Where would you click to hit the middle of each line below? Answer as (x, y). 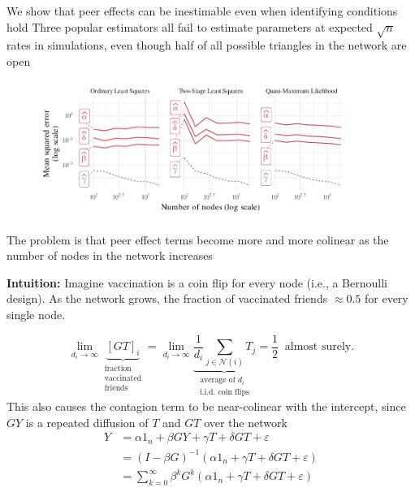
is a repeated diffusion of (87, 422)
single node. (36, 315)
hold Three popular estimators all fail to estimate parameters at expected (190, 26)
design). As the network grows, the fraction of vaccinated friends (167, 298)
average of (218, 380)
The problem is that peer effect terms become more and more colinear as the (198, 239)
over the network (246, 422)
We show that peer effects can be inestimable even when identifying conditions (202, 11)
